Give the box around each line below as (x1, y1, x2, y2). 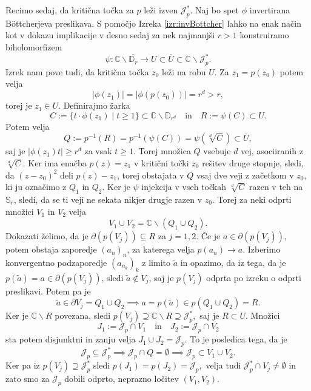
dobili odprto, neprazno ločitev (64, 372, 179, 385)
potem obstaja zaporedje (5, 243, 97, 256)
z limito (142, 256, 170, 268)
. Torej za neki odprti (212, 192, 292, 205)
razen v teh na (249, 180, 303, 193)
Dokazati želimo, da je (5, 229, 89, 242)
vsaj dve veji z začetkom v (196, 168, 294, 181)
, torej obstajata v (116, 168, 184, 181)
